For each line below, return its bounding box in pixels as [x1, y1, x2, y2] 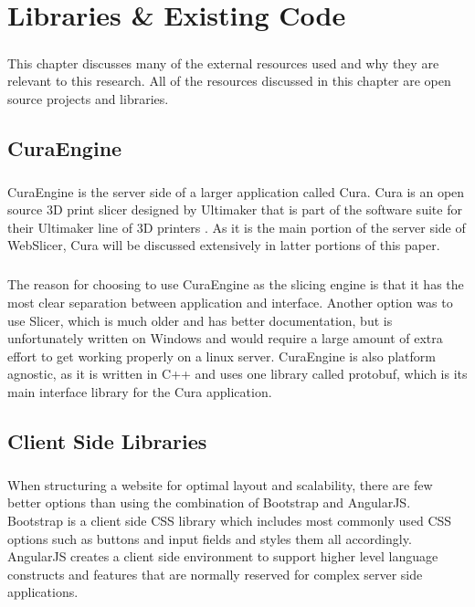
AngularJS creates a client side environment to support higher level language [7, 547, 438, 566]
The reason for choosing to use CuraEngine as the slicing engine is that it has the [7, 275, 464, 294]
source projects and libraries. [7, 89, 169, 108]
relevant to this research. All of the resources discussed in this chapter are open [7, 71, 451, 90]
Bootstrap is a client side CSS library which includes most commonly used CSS [7, 510, 452, 529]
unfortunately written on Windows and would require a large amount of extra [7, 329, 443, 348]
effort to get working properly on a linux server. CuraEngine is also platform [7, 346, 436, 365]
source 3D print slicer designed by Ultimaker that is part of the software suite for [7, 200, 462, 219]
